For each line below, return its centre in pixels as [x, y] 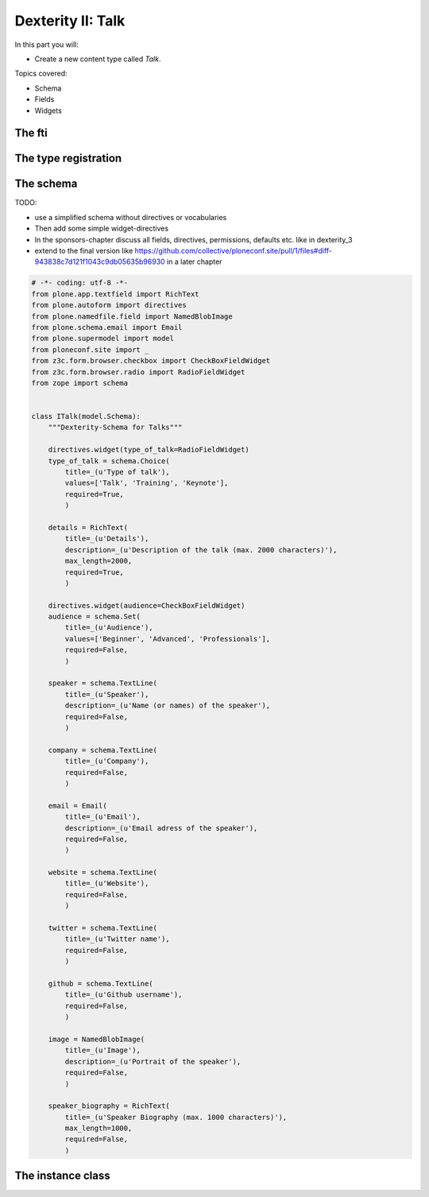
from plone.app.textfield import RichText [115, 294]
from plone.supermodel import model [103, 339]
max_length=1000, [99, 1128]
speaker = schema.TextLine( [103, 683]
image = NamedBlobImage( [97, 1039]
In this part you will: [46, 45]
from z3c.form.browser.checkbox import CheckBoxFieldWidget [151, 361]
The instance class [62, 1176]
